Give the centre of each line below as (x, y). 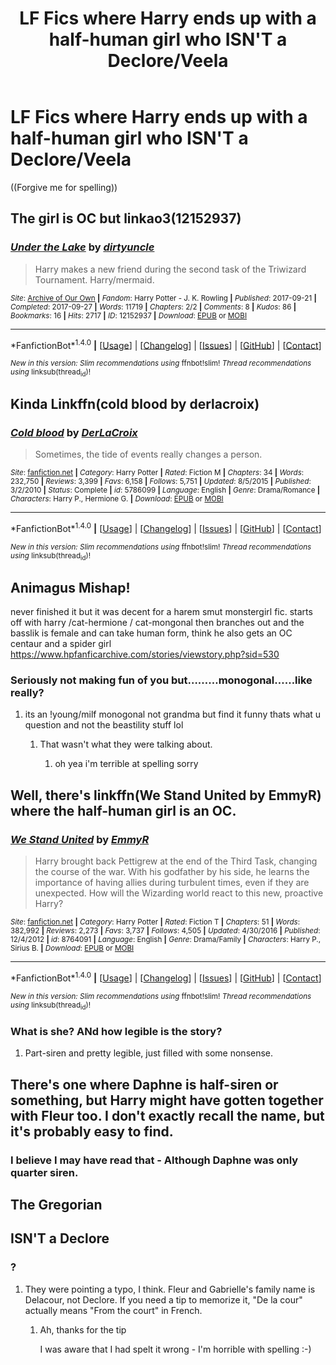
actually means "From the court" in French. (113, 1310)
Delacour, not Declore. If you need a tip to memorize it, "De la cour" (163, 1299)
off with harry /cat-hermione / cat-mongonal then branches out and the (157, 623)
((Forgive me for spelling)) (64, 187)
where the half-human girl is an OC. (123, 810)
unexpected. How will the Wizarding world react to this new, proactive (179, 893)
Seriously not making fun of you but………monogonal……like (161, 680)
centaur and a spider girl (61, 644)
